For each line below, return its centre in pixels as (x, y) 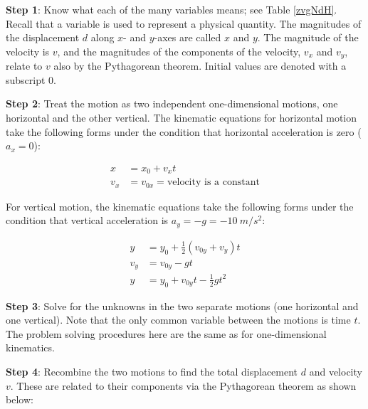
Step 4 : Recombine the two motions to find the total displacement (152, 372)
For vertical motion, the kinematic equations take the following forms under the (180, 206)
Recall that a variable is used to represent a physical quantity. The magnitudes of (184, 23)
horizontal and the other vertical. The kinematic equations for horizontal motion (182, 118)
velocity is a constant (213, 182)
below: (20, 399)
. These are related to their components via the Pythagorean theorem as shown (183, 385)
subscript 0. (31, 79)
